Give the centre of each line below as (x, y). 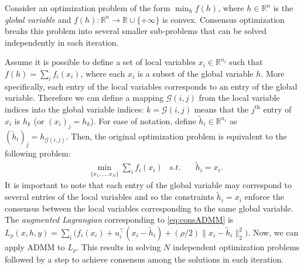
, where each (103, 73)
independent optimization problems (236, 247)
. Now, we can (273, 232)
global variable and (38, 19)
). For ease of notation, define (143, 120)
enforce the (264, 197)
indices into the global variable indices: (74, 109)
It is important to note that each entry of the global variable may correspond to (148, 185)
